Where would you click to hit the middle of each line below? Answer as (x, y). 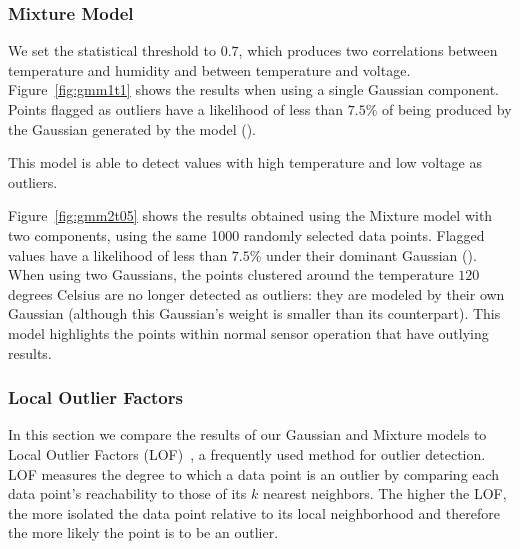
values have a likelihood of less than (118, 254)
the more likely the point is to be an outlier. (143, 532)
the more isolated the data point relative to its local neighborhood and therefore (254, 512)
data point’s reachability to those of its (127, 493)
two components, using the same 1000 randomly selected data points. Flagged (246, 234)
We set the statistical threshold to (112, 50)
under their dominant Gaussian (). (371, 254)
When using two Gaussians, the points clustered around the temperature (231, 274)
